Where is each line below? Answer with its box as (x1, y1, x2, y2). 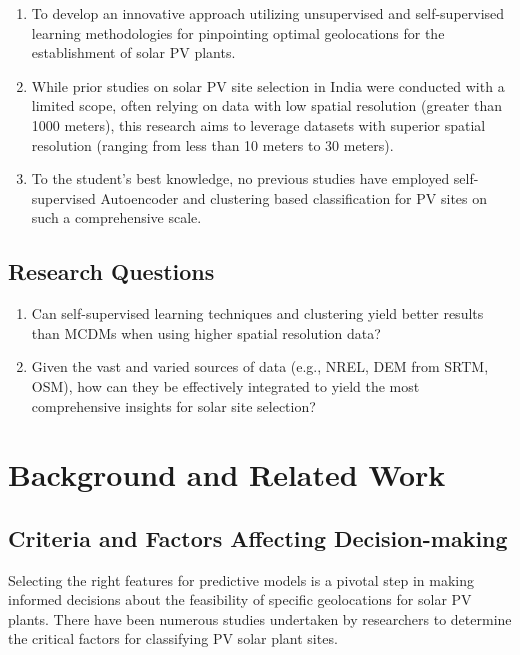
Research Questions (8, 256, 215, 287)
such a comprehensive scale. (31, 207, 202, 228)
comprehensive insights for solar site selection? (31, 395, 316, 416)
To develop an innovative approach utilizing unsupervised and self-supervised (31, 3, 505, 23)
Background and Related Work (8, 454, 446, 495)
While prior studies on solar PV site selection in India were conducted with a (31, 75, 505, 96)
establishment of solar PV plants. (31, 42, 236, 63)
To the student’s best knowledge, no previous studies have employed (31, 168, 450, 189)
